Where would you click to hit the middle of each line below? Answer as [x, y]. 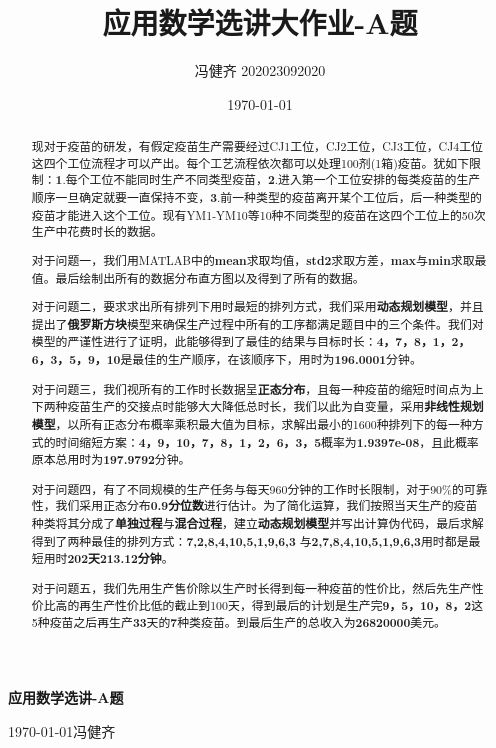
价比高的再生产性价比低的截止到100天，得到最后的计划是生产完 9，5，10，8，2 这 [257, 605]
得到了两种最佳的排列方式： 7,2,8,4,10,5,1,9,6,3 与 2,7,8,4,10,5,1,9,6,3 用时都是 [250, 541]
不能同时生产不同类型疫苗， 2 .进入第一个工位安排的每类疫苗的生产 [297, 180]
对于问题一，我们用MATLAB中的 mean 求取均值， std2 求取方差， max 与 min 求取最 [259, 260]
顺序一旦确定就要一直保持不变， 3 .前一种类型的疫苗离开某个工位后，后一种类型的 [256, 198]
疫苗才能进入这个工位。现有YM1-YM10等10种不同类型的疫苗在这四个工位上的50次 [258, 214]
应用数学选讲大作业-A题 [260, 22]
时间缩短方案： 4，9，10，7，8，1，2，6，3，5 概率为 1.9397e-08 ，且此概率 [267, 442]
